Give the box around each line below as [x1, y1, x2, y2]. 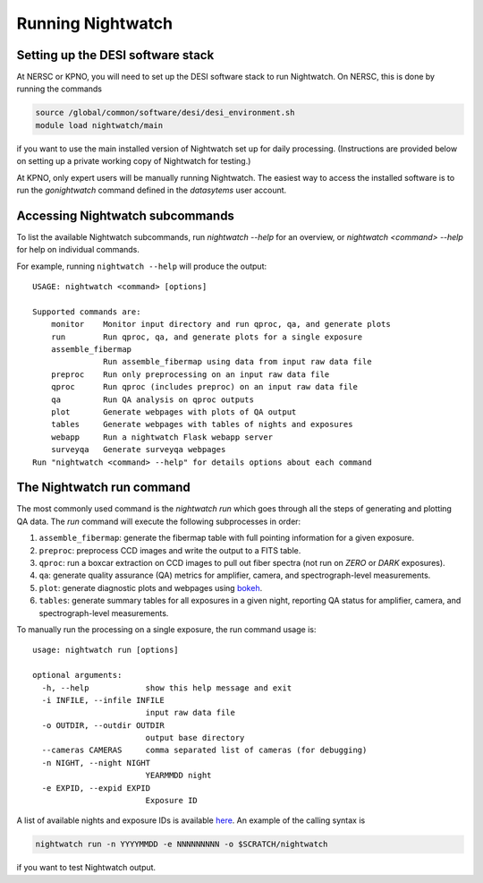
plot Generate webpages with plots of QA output [50, 407, 297, 416]
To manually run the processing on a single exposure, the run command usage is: [16, 623, 317, 635]
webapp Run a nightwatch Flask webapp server [50, 432, 273, 442]
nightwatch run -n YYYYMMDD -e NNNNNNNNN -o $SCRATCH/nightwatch [35, 839, 328, 850]
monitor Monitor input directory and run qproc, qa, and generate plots [50, 319, 391, 330]
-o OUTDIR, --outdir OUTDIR [41, 720, 165, 730]
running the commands [16, 83, 103, 94]
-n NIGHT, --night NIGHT [41, 758, 151, 767]
